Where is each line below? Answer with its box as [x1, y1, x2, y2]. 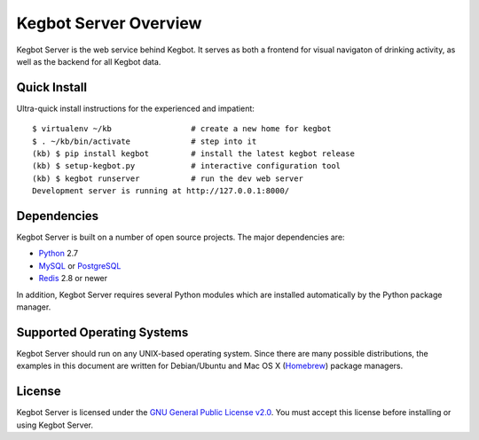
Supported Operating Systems [16, 325, 189, 340]
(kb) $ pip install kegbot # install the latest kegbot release [32, 149, 355, 159]
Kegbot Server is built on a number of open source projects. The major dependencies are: [16, 232, 345, 243]
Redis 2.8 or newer [38, 273, 108, 284]
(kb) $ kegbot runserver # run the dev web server [32, 173, 303, 184]
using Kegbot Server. [16, 420, 93, 430]
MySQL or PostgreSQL [38, 260, 122, 271]
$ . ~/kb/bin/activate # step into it [32, 136, 257, 146]
